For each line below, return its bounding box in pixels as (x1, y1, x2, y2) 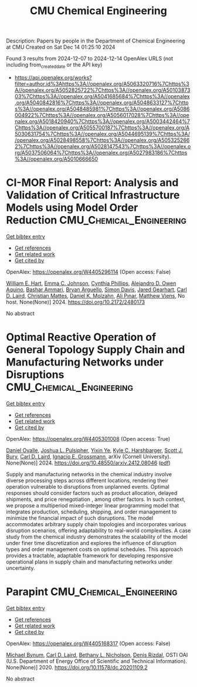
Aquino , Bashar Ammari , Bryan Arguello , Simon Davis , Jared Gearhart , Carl (6, 286, 188, 293)
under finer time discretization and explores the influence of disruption (6, 539, 177, 546)
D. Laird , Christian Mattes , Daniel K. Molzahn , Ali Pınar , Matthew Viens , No (6, 292, 185, 299)
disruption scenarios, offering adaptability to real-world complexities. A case (6, 527, 191, 534)
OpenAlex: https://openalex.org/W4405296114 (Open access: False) (6, 268, 171, 275)
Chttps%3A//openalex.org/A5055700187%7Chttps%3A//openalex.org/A (14, 124, 190, 131)
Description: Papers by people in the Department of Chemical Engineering (6, 37, 185, 45)
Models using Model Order (6, 201, 138, 214)
